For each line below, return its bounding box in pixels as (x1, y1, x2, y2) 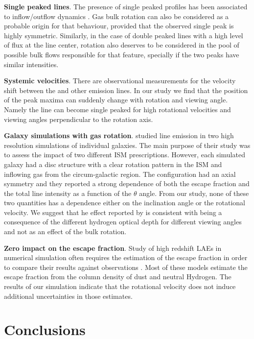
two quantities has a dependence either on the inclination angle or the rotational (4, 197, 246, 208)
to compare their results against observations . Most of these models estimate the (4, 262, 248, 272)
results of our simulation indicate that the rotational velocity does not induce (4, 281, 236, 291)
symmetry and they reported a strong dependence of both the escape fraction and (4, 178, 250, 189)
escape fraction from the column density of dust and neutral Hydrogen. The (4, 271, 231, 282)
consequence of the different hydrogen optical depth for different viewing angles (4, 217, 242, 227)
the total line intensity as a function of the (4, 188, 132, 198)
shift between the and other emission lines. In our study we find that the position (4, 85, 248, 95)
